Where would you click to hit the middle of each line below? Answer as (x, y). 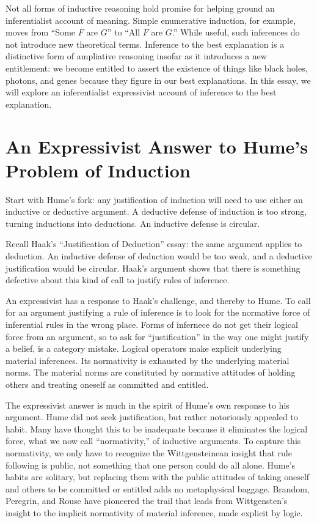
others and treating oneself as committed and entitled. (107, 384)
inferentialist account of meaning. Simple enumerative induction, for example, (151, 20)
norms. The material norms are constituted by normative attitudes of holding (151, 372)
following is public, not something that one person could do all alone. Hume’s (151, 465)
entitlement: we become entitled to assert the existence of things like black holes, (157, 68)
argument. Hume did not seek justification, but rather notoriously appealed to (152, 417)
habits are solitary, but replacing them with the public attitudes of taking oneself (158, 477)
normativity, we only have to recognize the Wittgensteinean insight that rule (149, 452)
